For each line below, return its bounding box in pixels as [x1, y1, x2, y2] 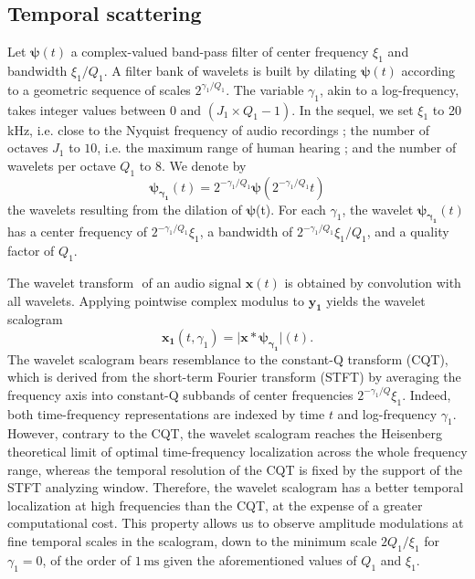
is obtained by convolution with [284, 272, 461, 291]
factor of [7, 241, 55, 260]
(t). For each [255, 199, 326, 218]
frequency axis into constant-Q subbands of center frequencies [7, 384, 354, 404]
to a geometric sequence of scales [7, 79, 191, 99]
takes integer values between [7, 100, 166, 119]
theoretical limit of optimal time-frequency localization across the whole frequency [7, 442, 468, 461]
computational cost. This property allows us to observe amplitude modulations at [7, 513, 464, 532]
